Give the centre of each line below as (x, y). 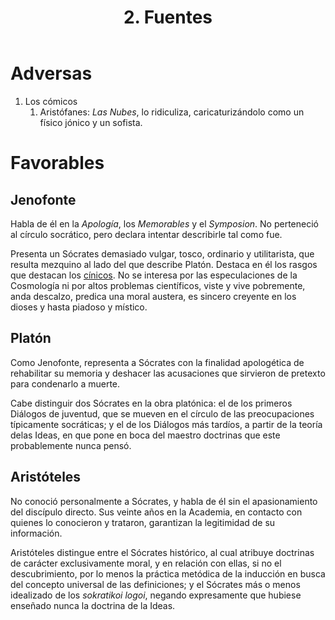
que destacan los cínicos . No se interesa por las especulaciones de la (154, 275)
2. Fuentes (168, 17)
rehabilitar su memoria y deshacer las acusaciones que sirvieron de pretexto (168, 373)
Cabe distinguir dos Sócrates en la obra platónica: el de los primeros (151, 403)
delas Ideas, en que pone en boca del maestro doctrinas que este (145, 435)
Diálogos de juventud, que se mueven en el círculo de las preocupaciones (162, 413)
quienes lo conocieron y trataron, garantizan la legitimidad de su (143, 522)
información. (36, 533)
